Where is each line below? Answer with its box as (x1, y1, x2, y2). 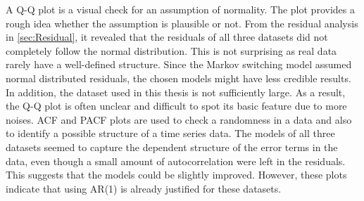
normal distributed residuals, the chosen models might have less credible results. (6, 70, 351, 85)
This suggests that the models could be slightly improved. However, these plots (6, 167, 347, 182)
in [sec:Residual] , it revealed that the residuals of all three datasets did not (6, 30, 328, 44)
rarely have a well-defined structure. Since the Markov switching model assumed (6, 57, 352, 72)
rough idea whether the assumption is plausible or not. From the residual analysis (6, 15, 358, 30)
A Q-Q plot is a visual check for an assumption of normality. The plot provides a (6, 2, 355, 16)
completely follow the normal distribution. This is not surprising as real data (6, 43, 337, 58)
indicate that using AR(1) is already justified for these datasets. (6, 181, 282, 195)
